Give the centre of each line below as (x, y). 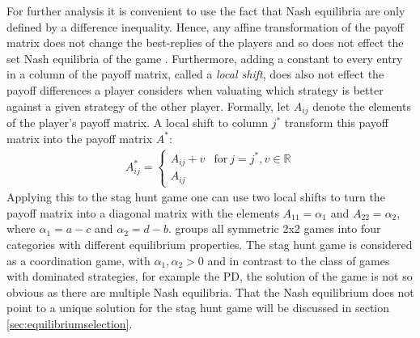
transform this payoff (336, 123)
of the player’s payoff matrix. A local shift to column (138, 123)
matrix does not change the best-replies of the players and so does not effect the (205, 42)
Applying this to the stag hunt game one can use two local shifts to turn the (196, 197)
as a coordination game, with (78, 260)
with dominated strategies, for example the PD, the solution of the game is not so (210, 276)
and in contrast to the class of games (299, 260)
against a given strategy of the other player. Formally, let (148, 106)
